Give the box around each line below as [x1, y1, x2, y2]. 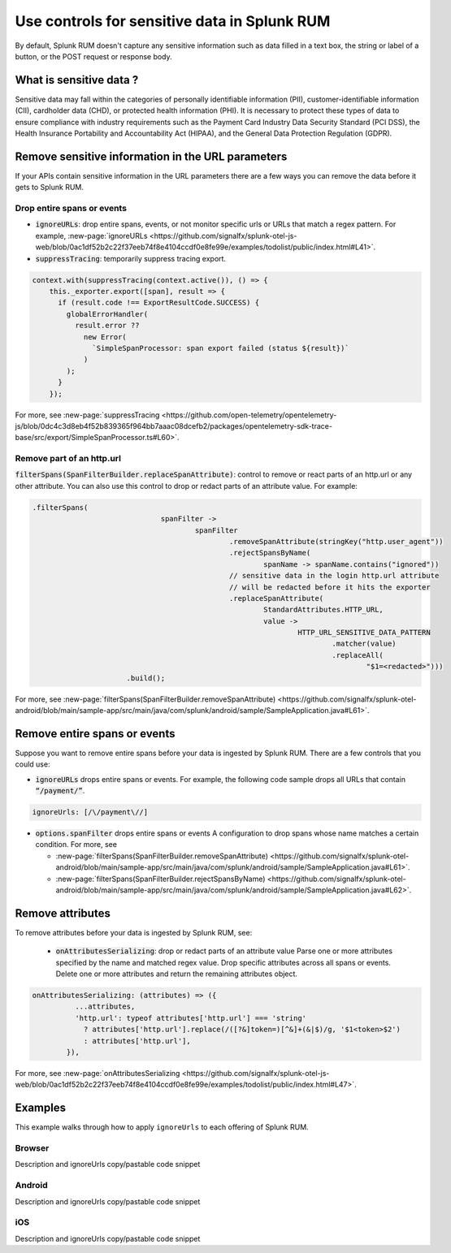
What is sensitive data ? [15, 73, 139, 87]
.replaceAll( [332, 650, 384, 659]
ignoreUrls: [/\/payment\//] [32, 808, 149, 817]
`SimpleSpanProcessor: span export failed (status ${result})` [92, 343, 349, 352]
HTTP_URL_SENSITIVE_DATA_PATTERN [297, 628, 431, 637]
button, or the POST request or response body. [15, 51, 172, 61]
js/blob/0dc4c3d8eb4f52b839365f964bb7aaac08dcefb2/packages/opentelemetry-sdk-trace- [15, 421, 333, 430]
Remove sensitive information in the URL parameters [15, 149, 288, 163]
